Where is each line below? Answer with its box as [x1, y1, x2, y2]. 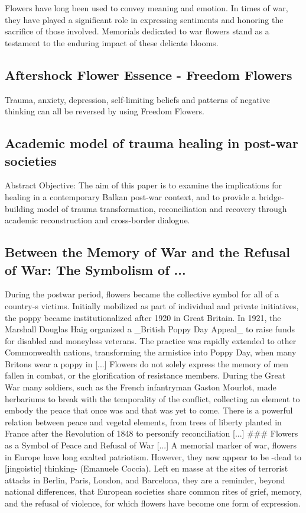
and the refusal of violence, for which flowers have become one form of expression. [5, 497, 301, 509]
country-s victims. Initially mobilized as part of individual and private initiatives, [5, 299, 299, 312]
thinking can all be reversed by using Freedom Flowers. [5, 105, 204, 117]
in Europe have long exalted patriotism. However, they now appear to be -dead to [5, 450, 302, 463]
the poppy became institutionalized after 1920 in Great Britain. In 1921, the [5, 311, 281, 323]
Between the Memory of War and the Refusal [5, 243, 290, 261]
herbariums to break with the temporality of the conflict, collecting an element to [5, 392, 300, 405]
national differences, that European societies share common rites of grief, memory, [5, 485, 302, 498]
